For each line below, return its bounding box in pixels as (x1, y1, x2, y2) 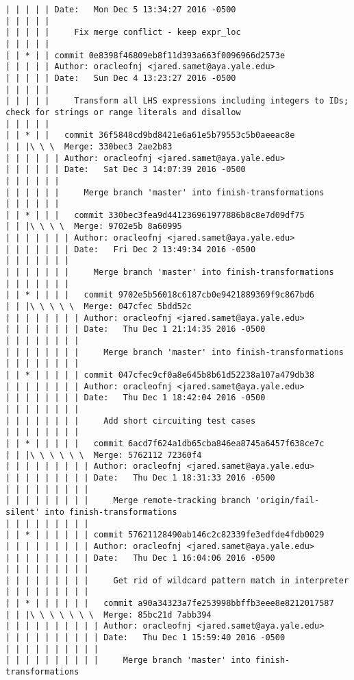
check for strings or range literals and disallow (5, 107, 241, 117)
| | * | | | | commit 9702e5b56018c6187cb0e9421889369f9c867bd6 (5, 290, 315, 300)
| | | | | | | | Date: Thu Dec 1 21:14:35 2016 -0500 (5, 324, 266, 335)
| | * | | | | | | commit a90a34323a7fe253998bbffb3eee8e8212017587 (5, 598, 334, 609)
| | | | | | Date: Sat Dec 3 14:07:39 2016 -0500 (5, 165, 246, 175)
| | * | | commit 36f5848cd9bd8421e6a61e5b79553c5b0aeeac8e (5, 130, 295, 141)
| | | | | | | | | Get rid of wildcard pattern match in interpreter (5, 575, 349, 585)
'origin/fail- (255, 496, 320, 506)
